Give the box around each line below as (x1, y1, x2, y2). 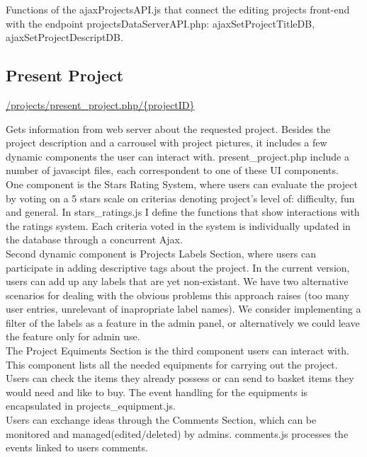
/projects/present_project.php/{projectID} (6, 97, 195, 112)
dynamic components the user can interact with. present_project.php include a (6, 149, 349, 163)
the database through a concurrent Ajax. (6, 232, 183, 247)
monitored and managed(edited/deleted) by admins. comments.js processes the (6, 426, 349, 441)
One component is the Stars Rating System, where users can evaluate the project (6, 176, 358, 191)
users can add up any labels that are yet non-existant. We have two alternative (6, 274, 349, 289)
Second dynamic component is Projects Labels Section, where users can (6, 245, 316, 260)
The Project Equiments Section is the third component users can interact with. (6, 343, 350, 358)
